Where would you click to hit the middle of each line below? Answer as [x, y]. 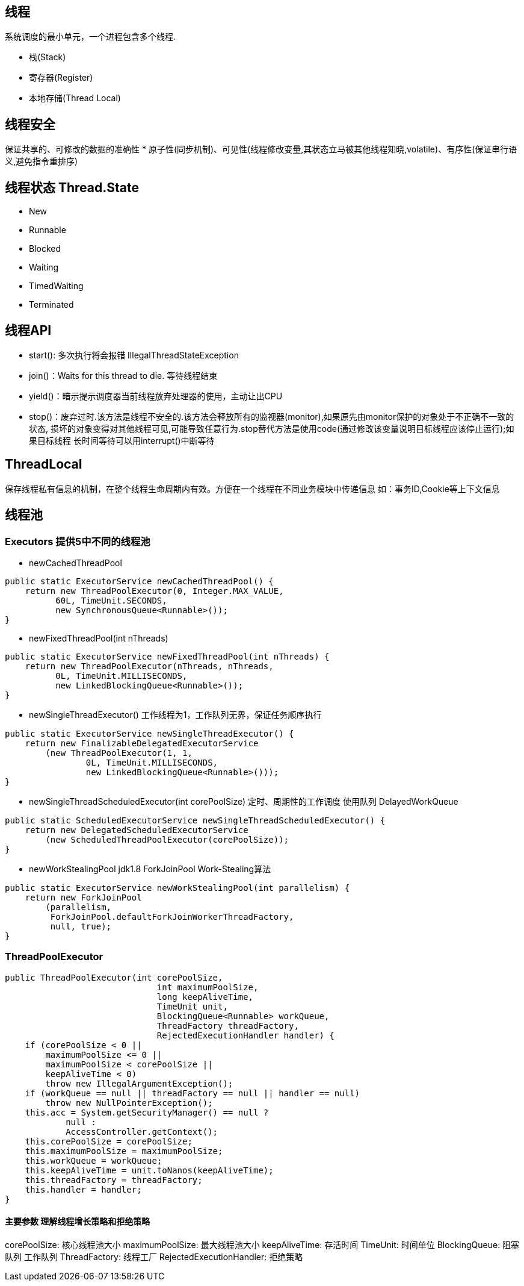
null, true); [81, 927]
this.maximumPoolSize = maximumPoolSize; [124, 1151]
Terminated [51, 305]
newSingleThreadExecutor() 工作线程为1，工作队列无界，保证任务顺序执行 [175, 715]
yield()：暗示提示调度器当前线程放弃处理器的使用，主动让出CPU [156, 396]
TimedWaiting [56, 286]
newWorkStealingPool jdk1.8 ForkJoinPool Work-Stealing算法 [150, 869]
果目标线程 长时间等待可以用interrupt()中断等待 [122, 440]
